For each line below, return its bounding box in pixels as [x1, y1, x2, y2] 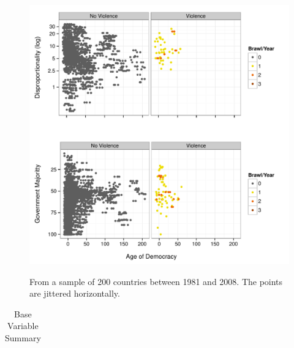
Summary [5, 331, 41, 344]
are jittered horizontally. [29, 287, 120, 300]
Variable [7, 319, 39, 332]
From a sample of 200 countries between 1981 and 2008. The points [29, 275, 283, 287]
